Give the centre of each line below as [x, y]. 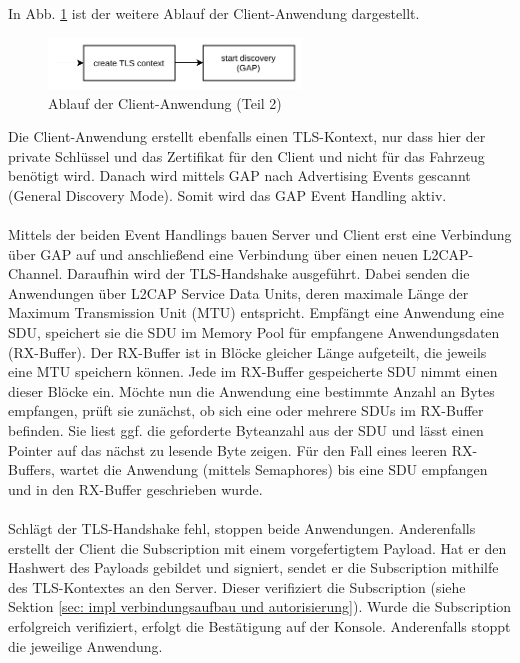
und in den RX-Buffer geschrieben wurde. [135, 488]
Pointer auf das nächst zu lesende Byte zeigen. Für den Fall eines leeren [228, 449]
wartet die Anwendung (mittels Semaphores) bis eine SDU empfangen [273, 469]
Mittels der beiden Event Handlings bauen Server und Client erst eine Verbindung [260, 234]
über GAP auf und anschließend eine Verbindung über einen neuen [213, 253]
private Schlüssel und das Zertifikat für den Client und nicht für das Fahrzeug [246, 155]
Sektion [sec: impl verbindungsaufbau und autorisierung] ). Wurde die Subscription [260, 606]
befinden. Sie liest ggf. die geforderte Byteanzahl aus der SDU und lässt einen [246, 430]
